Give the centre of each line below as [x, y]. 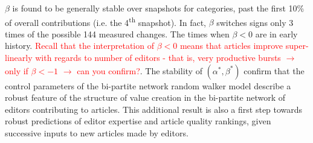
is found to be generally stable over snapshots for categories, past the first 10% [158, 8]
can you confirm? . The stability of [140, 70]
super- [297, 46]
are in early [276, 33]
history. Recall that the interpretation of [79, 46]
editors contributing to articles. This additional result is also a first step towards [154, 109]
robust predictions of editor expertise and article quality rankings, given [138, 121]
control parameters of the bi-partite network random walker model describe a [148, 85]
